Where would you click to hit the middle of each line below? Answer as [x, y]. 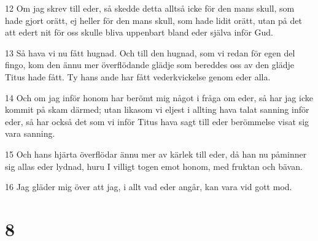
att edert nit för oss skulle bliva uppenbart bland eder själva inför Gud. [139, 32]
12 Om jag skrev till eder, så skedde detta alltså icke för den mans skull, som [150, 8]
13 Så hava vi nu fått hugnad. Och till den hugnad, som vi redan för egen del [150, 52]
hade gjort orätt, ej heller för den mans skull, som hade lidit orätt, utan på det [153, 20]
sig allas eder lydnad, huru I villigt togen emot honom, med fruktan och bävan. [154, 166]
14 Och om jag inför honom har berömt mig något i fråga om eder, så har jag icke [159, 97]
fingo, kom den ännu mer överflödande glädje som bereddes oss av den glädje [149, 65]
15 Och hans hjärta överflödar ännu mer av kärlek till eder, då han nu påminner [156, 154]
